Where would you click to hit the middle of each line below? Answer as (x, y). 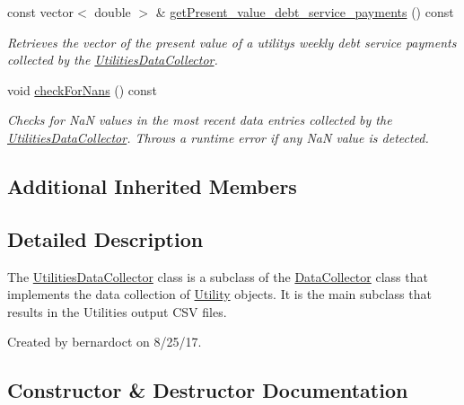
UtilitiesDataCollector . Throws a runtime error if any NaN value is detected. (218, 137)
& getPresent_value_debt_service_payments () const (305, 12)
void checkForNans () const (82, 89)
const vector (40, 12)
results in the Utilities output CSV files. (117, 311)
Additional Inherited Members (152, 185)
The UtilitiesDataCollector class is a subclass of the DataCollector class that (218, 276)
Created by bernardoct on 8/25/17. (105, 342)
